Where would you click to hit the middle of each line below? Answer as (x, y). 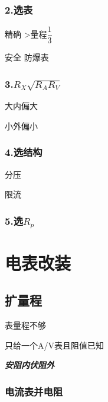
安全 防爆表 (27, 57)
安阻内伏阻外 (30, 365)
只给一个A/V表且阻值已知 (54, 345)
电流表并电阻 (34, 391)
